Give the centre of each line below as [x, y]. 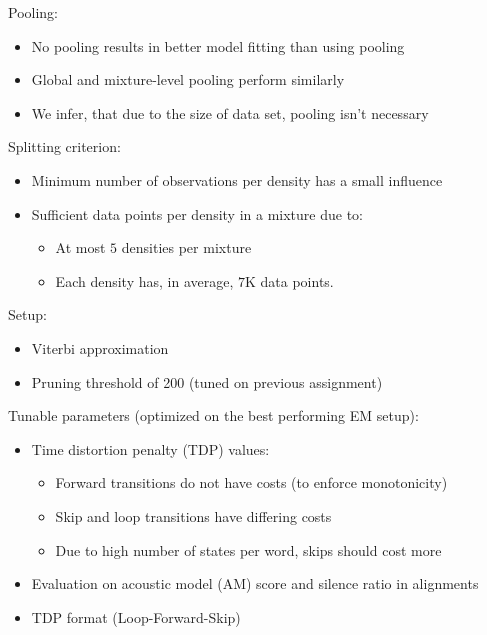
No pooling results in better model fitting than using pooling [218, 45]
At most [80, 247]
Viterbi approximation [100, 347]
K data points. [289, 280]
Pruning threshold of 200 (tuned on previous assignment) [207, 381]
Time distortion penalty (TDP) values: [150, 448]
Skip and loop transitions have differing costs [193, 515]
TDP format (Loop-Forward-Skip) [136, 616]
